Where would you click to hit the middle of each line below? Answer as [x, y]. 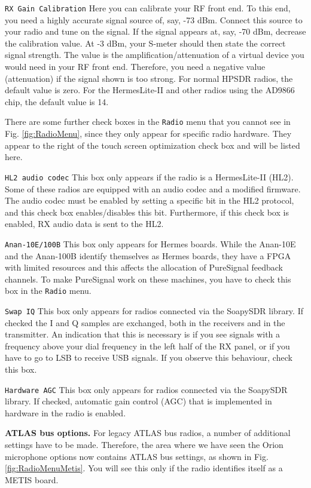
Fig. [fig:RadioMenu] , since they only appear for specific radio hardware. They [148, 133]
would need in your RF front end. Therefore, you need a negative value [135, 67]
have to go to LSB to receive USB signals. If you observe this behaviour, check [149, 357]
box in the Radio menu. [48, 291]
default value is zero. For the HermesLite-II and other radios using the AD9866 [150, 90]
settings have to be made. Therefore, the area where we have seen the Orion [144, 445]
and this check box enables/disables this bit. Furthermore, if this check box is [147, 212]
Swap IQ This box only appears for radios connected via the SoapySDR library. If [154, 310]
